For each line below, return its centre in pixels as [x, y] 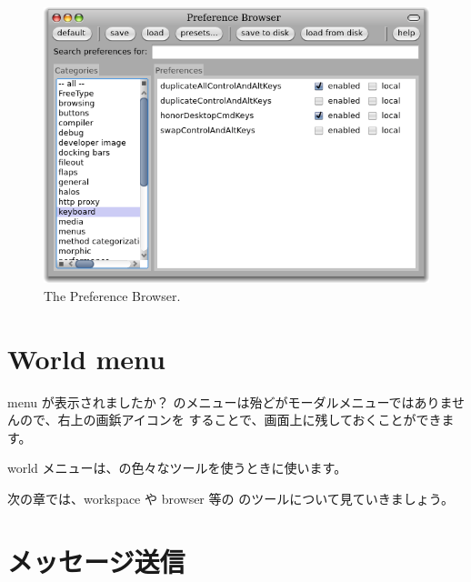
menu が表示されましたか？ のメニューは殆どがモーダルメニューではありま [230, 401]
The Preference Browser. [112, 295]
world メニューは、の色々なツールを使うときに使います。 [177, 468]
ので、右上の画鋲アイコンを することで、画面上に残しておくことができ [230, 420]
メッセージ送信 [96, 561]
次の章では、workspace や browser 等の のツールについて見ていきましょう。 [230, 498]
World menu [86, 358]
